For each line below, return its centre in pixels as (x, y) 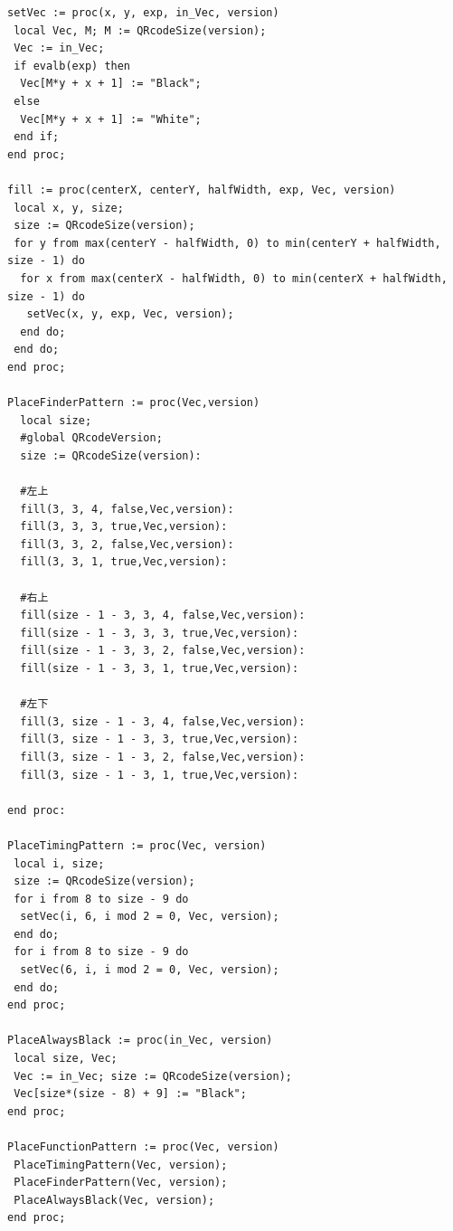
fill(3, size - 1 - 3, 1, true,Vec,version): (160, 775)
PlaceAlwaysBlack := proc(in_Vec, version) (140, 1041)
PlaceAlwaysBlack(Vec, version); (114, 1200)
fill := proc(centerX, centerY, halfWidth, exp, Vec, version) (202, 189)
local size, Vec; (66, 1059)
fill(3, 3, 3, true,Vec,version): (124, 527)
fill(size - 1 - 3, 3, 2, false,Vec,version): (163, 651)
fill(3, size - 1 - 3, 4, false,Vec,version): (163, 721)
